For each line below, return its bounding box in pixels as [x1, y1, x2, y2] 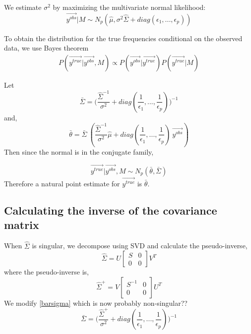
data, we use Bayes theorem [4, 43, 89, 53]
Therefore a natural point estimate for [4, 178, 120, 189]
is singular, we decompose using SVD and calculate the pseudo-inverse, [32, 240, 248, 251]
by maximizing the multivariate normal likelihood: [53, 2, 206, 12]
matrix [4, 217, 39, 232]
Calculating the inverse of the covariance [4, 203, 217, 218]
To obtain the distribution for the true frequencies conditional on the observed [4, 33, 243, 43]
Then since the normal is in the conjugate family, [4, 146, 154, 157]
